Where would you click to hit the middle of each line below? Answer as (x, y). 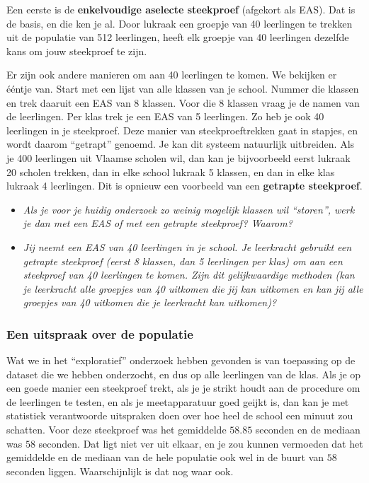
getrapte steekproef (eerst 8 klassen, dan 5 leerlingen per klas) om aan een (183, 261)
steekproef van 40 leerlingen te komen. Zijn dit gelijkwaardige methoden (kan (189, 275)
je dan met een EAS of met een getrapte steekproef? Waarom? (158, 223)
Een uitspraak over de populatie (100, 333)
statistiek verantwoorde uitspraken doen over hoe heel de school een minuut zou (180, 415)
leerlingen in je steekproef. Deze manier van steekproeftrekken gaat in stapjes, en (182, 130)
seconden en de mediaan (308, 430)
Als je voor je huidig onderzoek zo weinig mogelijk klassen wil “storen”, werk (189, 209)
